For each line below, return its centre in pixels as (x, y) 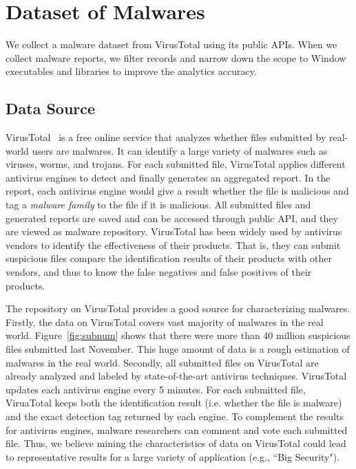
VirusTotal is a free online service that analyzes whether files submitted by (166, 137)
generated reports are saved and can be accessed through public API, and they (172, 218)
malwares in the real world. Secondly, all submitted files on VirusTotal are (162, 362)
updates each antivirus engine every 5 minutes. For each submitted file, (156, 389)
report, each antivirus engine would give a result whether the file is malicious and (177, 191)
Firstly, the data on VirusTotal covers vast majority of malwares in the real (165, 321)
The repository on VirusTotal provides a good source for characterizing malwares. (178, 308)
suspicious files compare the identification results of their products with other (169, 258)
